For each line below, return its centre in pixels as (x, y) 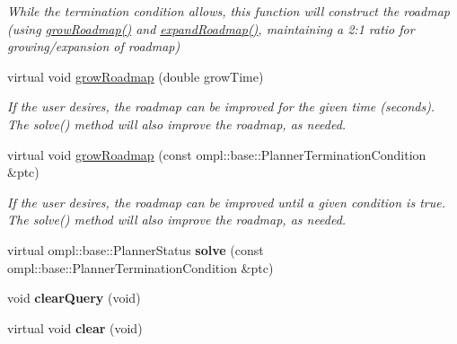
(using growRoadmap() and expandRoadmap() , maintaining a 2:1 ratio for (211, 28)
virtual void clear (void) (75, 327)
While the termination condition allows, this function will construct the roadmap (228, 11)
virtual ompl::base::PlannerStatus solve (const (136, 249)
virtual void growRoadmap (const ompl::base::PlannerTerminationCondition (217, 154)
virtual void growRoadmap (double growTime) (136, 76)
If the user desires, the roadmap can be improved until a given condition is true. (226, 202)
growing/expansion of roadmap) (94, 46)
